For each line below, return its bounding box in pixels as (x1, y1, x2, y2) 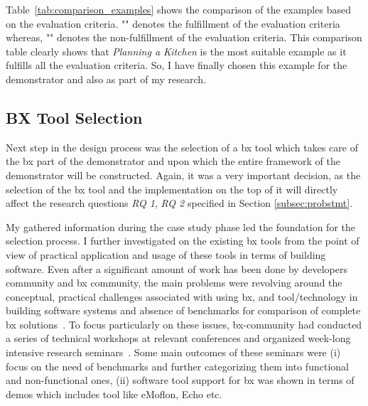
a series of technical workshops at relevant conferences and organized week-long (6, 331, 351, 346)
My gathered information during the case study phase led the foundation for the (6, 219, 355, 234)
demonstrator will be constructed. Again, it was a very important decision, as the (6, 167, 361, 182)
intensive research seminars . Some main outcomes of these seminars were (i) (6, 345, 341, 360)
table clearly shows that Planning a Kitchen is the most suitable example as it (6, 43, 347, 58)
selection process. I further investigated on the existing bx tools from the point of (6, 233, 359, 248)
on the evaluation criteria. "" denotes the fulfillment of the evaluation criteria (6, 16, 340, 31)
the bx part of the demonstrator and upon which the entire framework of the (6, 154, 340, 169)
